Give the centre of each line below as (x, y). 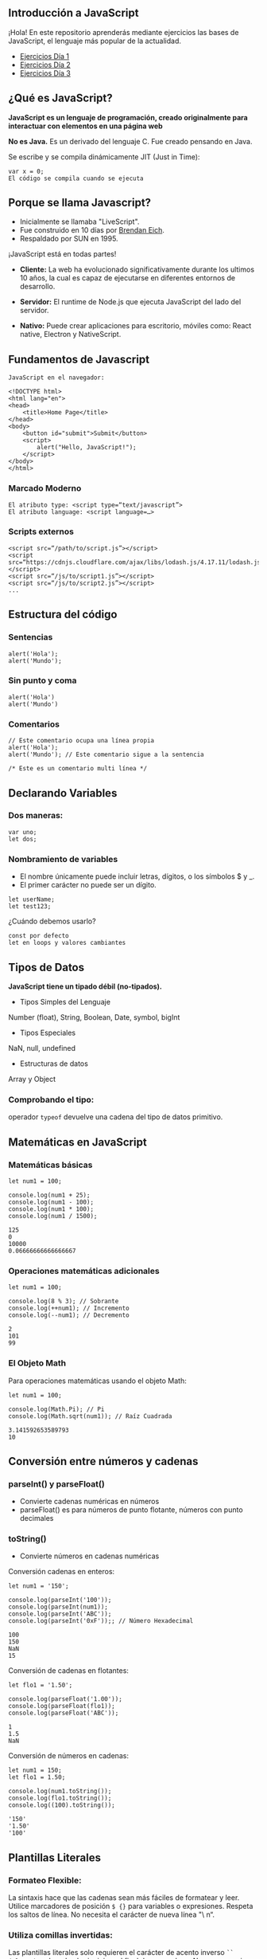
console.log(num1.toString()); (60, 1792)
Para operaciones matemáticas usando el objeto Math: (97, 1381)
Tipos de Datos (46, 967)
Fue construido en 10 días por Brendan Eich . (92, 230)
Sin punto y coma (43, 680)
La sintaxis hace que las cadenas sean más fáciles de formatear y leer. (124, 1898)
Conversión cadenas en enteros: (62, 1572)
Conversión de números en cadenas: (69, 1756)
